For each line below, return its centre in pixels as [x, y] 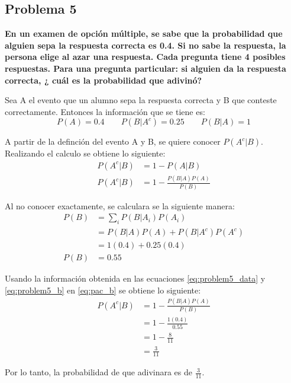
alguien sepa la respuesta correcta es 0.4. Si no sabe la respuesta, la [145, 45]
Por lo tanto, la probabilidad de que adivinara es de [98, 372]
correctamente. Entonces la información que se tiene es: [105, 111]
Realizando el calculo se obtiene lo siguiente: [85, 153]
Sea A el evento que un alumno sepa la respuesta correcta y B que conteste [141, 100]
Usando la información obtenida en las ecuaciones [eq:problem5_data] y [135, 278]
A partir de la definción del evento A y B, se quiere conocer [113, 141]
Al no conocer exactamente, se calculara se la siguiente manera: [120, 205]
